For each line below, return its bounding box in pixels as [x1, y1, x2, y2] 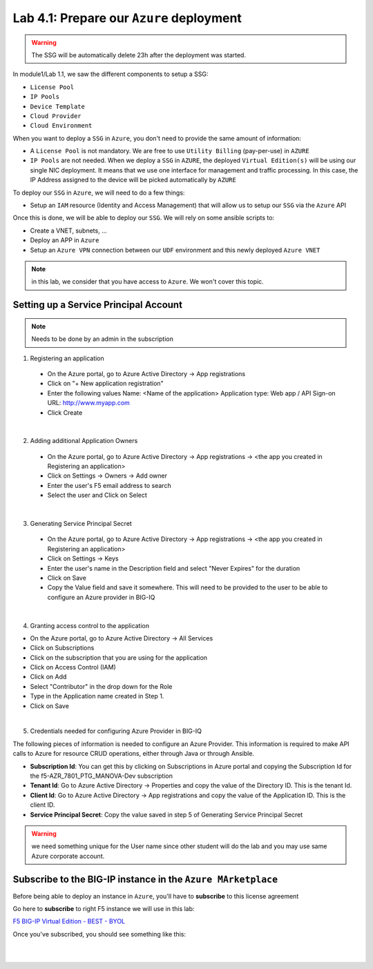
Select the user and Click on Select [47, 491, 148, 500]
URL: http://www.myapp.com [47, 399, 131, 407]
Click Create [47, 408, 83, 417]
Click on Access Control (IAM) [30, 663, 117, 672]
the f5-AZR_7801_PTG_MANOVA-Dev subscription [30, 772, 173, 780]
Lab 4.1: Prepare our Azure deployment [12, 10, 242, 26]
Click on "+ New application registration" [47, 380, 164, 388]
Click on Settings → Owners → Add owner [47, 471, 167, 480]
